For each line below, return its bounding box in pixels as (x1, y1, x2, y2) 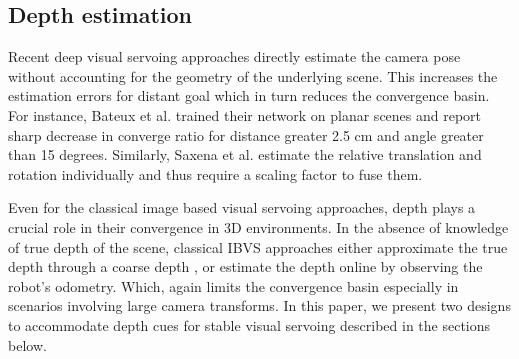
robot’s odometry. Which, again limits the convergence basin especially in (8, 275, 459, 296)
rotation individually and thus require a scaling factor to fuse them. (8, 163, 423, 184)
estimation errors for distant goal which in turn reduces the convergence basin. (8, 85, 490, 106)
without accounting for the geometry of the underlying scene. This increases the (8, 65, 498, 86)
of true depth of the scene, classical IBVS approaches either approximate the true (8, 236, 508, 257)
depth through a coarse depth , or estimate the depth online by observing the (8, 256, 483, 277)
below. (8, 334, 47, 355)
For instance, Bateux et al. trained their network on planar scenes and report (8, 104, 482, 125)
